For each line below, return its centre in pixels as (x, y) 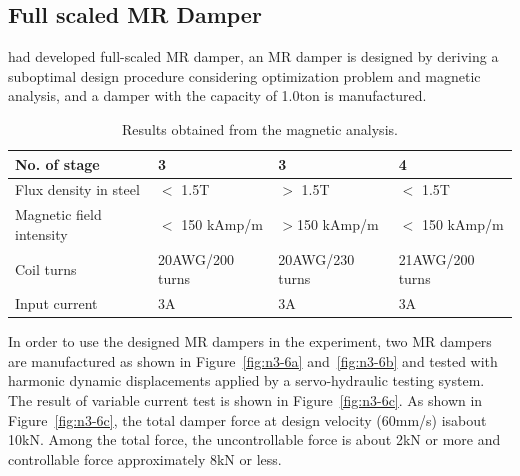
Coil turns (46, 268)
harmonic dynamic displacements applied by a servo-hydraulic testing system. (246, 380)
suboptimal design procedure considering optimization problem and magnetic (244, 75)
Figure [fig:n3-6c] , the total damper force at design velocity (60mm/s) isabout (247, 419)
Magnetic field (58, 214)
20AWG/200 (195, 258)
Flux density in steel (77, 189)
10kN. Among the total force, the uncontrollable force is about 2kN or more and (254, 439)
